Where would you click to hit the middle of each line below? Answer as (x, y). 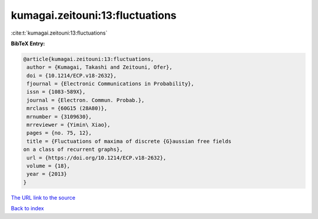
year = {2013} (47, 174)
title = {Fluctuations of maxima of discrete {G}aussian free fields (129, 141)
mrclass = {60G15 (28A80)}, (67, 108)
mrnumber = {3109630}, (59, 117)
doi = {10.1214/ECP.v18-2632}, (72, 75)
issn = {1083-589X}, (56, 92)
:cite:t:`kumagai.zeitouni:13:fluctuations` (59, 33)
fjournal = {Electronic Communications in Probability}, (110, 84)
